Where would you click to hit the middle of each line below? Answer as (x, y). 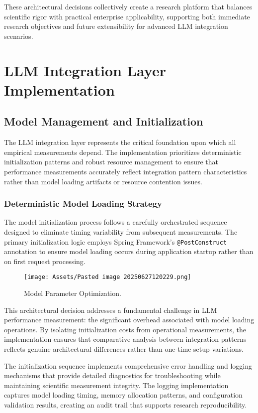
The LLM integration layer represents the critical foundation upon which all (120, 142)
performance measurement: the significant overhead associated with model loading (129, 320)
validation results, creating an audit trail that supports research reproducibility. (126, 404)
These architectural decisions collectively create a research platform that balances (128, 6)
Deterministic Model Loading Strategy (83, 204)
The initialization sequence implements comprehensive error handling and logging (128, 365)
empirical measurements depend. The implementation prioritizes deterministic (123, 152)
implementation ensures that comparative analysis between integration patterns (125, 339)
